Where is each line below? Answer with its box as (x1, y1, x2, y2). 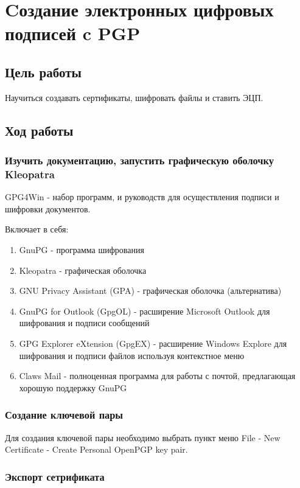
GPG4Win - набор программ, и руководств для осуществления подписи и (5, 190, 279, 203)
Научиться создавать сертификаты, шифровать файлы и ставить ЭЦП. (5, 91, 263, 103)
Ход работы (5, 120, 74, 139)
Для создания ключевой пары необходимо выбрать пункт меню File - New (5, 431, 281, 444)
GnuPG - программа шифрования (19, 243, 144, 256)
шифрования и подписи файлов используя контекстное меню (19, 349, 245, 361)
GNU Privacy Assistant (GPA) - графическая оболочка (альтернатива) (19, 284, 282, 297)
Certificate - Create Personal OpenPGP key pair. (5, 443, 188, 456)
